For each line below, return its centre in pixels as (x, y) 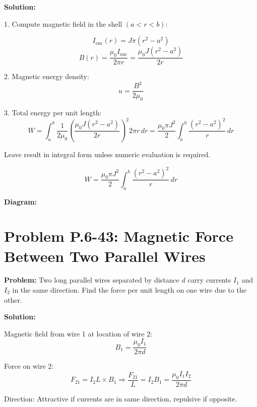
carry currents (209, 280)
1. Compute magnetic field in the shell (63, 23)
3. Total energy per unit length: (53, 113)
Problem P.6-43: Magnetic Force (119, 236)
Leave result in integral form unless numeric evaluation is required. (107, 154)
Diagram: (21, 201)
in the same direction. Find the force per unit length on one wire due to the (129, 290)
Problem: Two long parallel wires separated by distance (92, 280)
